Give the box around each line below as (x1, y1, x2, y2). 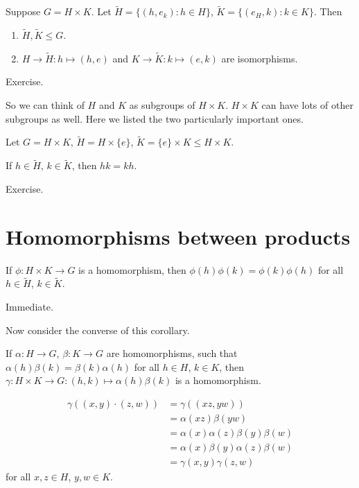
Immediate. (6, 299, 53, 313)
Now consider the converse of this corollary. (6, 322, 190, 337)
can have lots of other (261, 98, 353, 112)
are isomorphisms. (221, 51, 298, 65)
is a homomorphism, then (78, 262, 186, 277)
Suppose (6, 4, 41, 19)
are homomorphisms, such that (106, 346, 238, 360)
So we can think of (6, 98, 85, 112)
